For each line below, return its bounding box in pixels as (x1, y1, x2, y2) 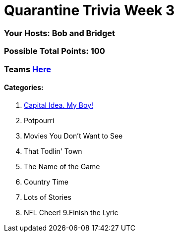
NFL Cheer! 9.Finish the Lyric (24, 208, 119, 217)
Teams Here (4, 64, 51, 74)
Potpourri (24, 116, 55, 125)
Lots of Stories (24, 192, 71, 201)
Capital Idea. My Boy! (24, 100, 94, 109)
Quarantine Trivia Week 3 (4, 2, 175, 19)
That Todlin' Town (24, 146, 82, 155)
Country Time (24, 177, 68, 186)
